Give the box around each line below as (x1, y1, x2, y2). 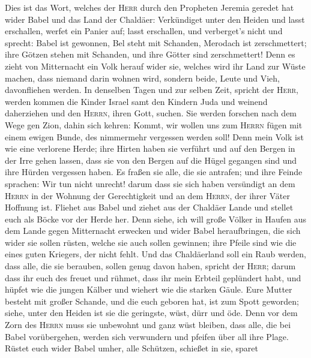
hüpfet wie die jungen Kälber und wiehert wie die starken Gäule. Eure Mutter (5, 283, 292, 296)
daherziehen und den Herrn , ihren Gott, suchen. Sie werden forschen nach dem (5, 107, 297, 119)
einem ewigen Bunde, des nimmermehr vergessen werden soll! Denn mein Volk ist (5, 130, 304, 143)
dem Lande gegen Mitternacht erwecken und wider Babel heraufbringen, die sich (5, 224, 301, 237)
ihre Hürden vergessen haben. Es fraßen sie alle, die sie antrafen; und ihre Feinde (5, 166, 303, 178)
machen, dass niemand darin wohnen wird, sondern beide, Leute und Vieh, (5, 71, 280, 84)
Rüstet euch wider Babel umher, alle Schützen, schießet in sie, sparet (5, 342, 258, 354)
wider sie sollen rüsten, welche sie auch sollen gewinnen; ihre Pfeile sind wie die (5, 236, 297, 248)
